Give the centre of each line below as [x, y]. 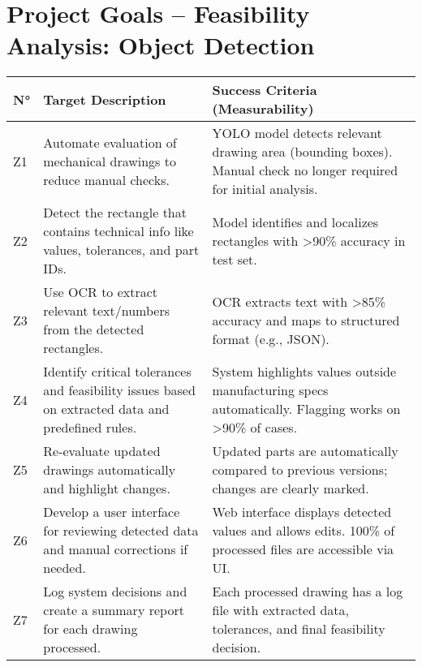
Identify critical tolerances [117, 372]
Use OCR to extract [101, 292]
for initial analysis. [265, 189]
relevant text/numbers [107, 311]
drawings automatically [110, 470]
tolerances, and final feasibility [299, 629]
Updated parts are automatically [305, 451]
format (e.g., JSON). [271, 338]
